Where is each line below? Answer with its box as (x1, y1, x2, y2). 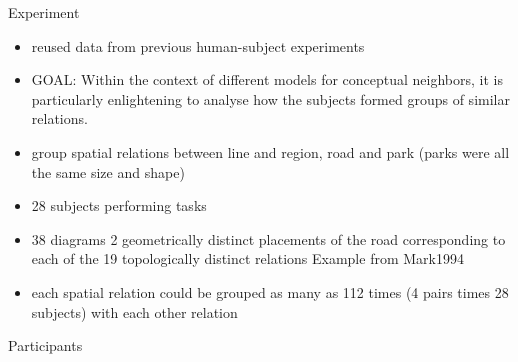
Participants (8, 335, 83, 356)
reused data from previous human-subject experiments (31, 35, 365, 56)
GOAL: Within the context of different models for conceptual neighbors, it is (31, 69, 504, 90)
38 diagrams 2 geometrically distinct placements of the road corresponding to (31, 228, 506, 249)
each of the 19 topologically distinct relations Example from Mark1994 (31, 248, 464, 269)
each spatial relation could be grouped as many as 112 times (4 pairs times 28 (31, 281, 509, 302)
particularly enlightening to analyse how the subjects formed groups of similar (31, 88, 510, 109)
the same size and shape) (31, 161, 185, 182)
